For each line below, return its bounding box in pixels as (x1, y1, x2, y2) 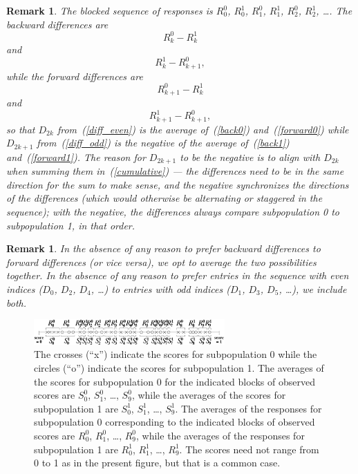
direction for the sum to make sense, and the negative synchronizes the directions (6, 177, 349, 191)
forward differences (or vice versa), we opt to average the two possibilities (6, 254, 317, 269)
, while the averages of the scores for (131, 388, 286, 402)
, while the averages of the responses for (136, 428, 305, 442)
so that (6, 122, 35, 136)
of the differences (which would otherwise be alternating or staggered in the (6, 191, 323, 205)
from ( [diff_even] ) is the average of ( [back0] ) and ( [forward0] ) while (57, 122, 349, 136)
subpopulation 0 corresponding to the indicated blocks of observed (34, 415, 315, 429)
